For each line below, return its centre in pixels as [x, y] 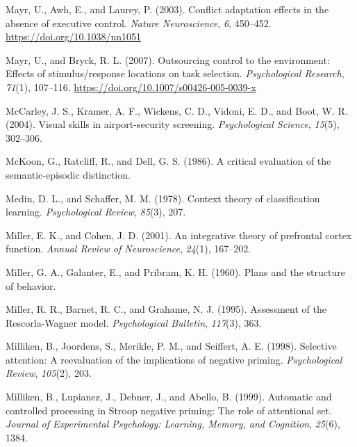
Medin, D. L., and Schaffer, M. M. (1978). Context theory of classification [163, 198]
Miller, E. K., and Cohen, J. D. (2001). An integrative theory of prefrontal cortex [179, 235]
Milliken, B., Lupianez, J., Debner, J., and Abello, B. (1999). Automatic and [169, 397]
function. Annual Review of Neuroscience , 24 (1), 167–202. [128, 249]
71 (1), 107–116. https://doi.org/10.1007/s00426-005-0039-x [131, 87]
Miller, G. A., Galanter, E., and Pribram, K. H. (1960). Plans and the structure [175, 271]
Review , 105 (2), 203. [49, 373]
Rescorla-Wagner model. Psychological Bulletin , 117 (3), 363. [134, 322]
